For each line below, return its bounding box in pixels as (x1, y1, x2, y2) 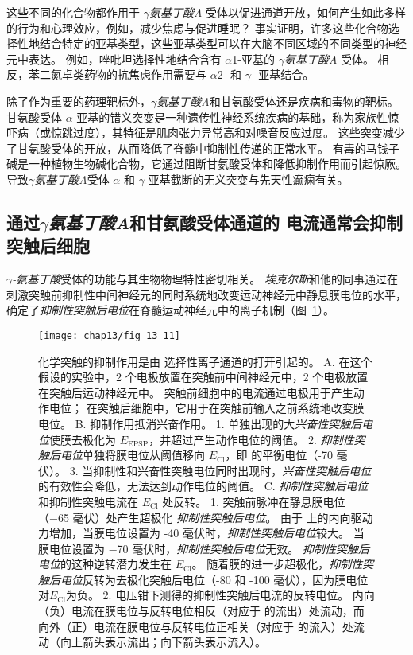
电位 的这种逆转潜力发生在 (38, 556, 172, 572)
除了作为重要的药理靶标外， (6, 92, 151, 109)
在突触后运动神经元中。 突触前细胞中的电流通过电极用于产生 (38, 384, 353, 400)
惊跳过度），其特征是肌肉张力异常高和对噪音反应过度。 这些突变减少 (50, 124, 405, 141)
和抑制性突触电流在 (38, 493, 138, 509)
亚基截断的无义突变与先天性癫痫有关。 (148, 170, 349, 187)
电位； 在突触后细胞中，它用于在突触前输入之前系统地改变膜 (48, 400, 365, 416)
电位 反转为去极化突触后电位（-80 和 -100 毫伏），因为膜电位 (60, 571, 369, 587)
